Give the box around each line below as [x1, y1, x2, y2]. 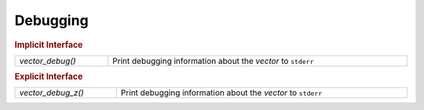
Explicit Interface [14, 71, 83, 82]
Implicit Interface [14, 39, 83, 50]
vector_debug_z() [19, 87, 84, 98]
